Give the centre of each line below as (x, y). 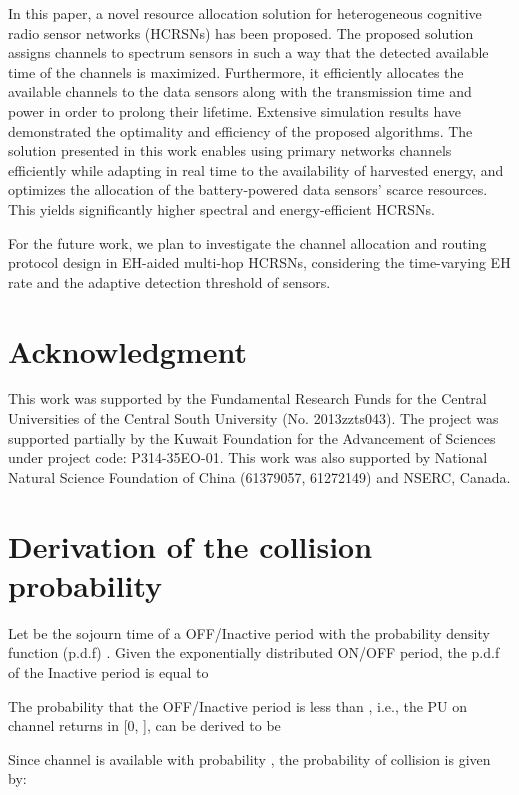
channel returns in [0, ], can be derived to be (144, 725)
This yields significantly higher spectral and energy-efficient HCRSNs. (221, 208)
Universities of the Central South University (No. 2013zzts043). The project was (253, 418)
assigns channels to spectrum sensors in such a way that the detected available (248, 52)
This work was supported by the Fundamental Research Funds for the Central (247, 398)
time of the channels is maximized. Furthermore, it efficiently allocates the (236, 71)
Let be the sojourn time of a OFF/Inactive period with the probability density (249, 632)
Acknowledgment (127, 350)
